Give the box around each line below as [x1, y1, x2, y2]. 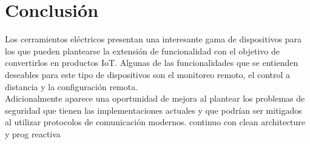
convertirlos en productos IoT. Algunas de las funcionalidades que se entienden [5, 56, 298, 69]
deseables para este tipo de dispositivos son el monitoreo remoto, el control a [5, 68, 291, 80]
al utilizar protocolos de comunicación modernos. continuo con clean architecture [5, 116, 306, 128]
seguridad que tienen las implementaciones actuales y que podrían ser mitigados [5, 103, 302, 116]
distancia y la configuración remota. [5, 80, 138, 93]
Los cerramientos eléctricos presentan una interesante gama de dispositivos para [5, 33, 302, 45]
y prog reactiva [5, 127, 61, 140]
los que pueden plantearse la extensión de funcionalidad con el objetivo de [5, 44, 280, 57]
